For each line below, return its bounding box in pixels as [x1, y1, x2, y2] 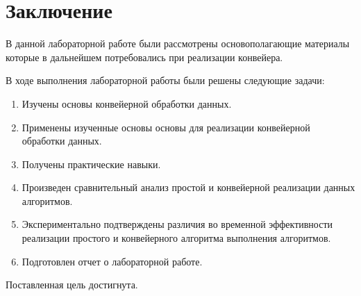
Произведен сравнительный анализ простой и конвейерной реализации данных [22, 180, 355, 195]
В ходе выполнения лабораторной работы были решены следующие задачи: [6, 73, 325, 88]
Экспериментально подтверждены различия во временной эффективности [22, 217, 333, 231]
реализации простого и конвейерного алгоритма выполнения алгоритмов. [22, 231, 331, 245]
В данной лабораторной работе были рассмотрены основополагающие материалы [6, 36, 350, 51]
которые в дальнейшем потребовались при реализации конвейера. [6, 49, 283, 64]
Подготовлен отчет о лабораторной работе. [22, 254, 203, 268]
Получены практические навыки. [22, 156, 161, 171]
